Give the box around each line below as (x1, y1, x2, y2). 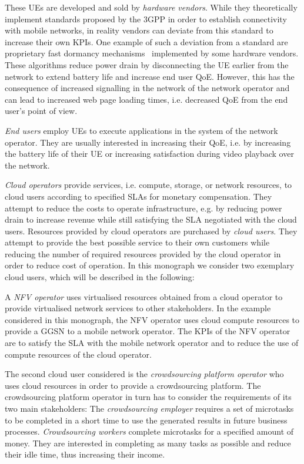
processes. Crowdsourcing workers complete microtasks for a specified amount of (5, 425, 294, 438)
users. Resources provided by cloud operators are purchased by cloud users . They (5, 224, 298, 237)
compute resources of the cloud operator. (5, 348, 152, 360)
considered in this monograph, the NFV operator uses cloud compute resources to (5, 313, 300, 325)
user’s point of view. (5, 105, 78, 117)
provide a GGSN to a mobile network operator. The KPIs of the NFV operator (5, 325, 290, 337)
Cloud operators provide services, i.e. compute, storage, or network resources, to (5, 179, 292, 191)
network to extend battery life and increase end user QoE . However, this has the (5, 70, 295, 82)
